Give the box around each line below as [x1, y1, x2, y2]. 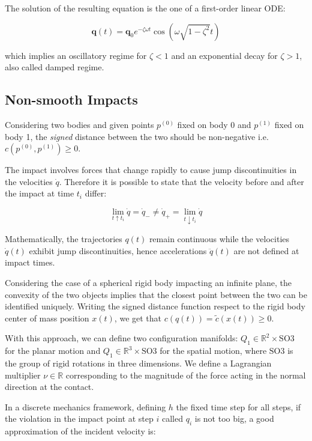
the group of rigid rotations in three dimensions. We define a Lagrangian [5, 356, 272, 369]
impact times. [5, 256, 55, 269]
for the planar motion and [5, 344, 101, 357]
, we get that [114, 311, 162, 324]
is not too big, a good [194, 412, 274, 425]
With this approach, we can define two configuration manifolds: [5, 332, 238, 344]
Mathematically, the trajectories [5, 233, 122, 245]
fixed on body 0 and [177, 118, 251, 130]
